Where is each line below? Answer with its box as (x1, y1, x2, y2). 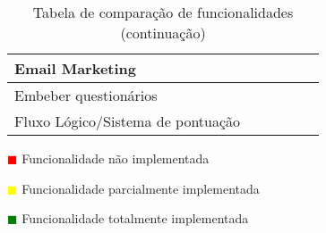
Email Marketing (14, 58, 137, 79)
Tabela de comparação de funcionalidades (32, 2, 294, 22)
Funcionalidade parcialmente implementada (21, 179, 260, 197)
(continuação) (120, 22, 206, 43)
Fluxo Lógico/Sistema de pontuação (14, 111, 241, 131)
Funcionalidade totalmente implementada (21, 209, 249, 228)
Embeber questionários (14, 85, 158, 105)
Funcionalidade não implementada (21, 149, 210, 167)
